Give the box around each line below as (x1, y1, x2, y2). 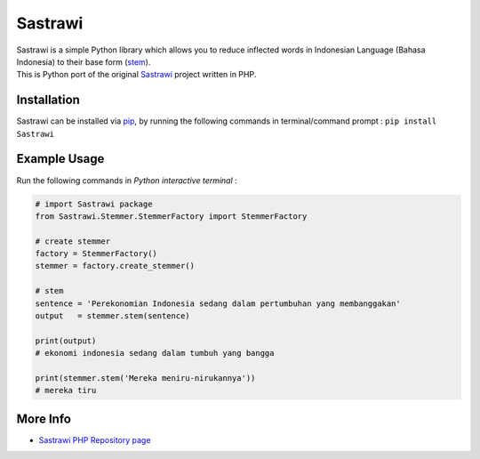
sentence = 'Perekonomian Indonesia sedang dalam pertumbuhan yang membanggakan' (35, 298, 402, 309)
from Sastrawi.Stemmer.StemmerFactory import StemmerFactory (35, 211, 308, 221)
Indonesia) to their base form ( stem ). (16, 56, 151, 67)
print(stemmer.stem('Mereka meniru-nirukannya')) (35, 373, 256, 382)
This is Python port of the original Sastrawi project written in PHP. (16, 69, 257, 80)
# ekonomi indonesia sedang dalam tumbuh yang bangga (35, 348, 275, 358)
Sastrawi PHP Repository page (38, 434, 151, 445)
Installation (16, 93, 80, 108)
